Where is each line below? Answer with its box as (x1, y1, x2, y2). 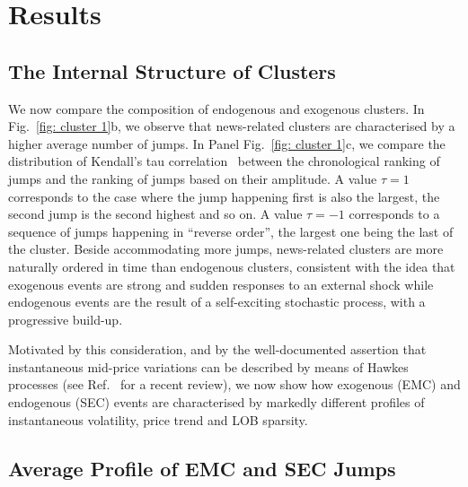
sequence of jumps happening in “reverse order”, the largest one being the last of (8, 222, 454, 240)
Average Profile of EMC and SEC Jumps (8, 454, 396, 482)
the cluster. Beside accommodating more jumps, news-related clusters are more (8, 239, 444, 258)
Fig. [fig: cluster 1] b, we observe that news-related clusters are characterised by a (8, 117, 455, 135)
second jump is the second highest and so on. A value (8, 204, 303, 223)
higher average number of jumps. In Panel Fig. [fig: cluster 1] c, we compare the (8, 134, 446, 152)
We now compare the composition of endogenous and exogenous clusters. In (8, 99, 425, 117)
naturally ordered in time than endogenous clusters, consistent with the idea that (8, 257, 455, 275)
